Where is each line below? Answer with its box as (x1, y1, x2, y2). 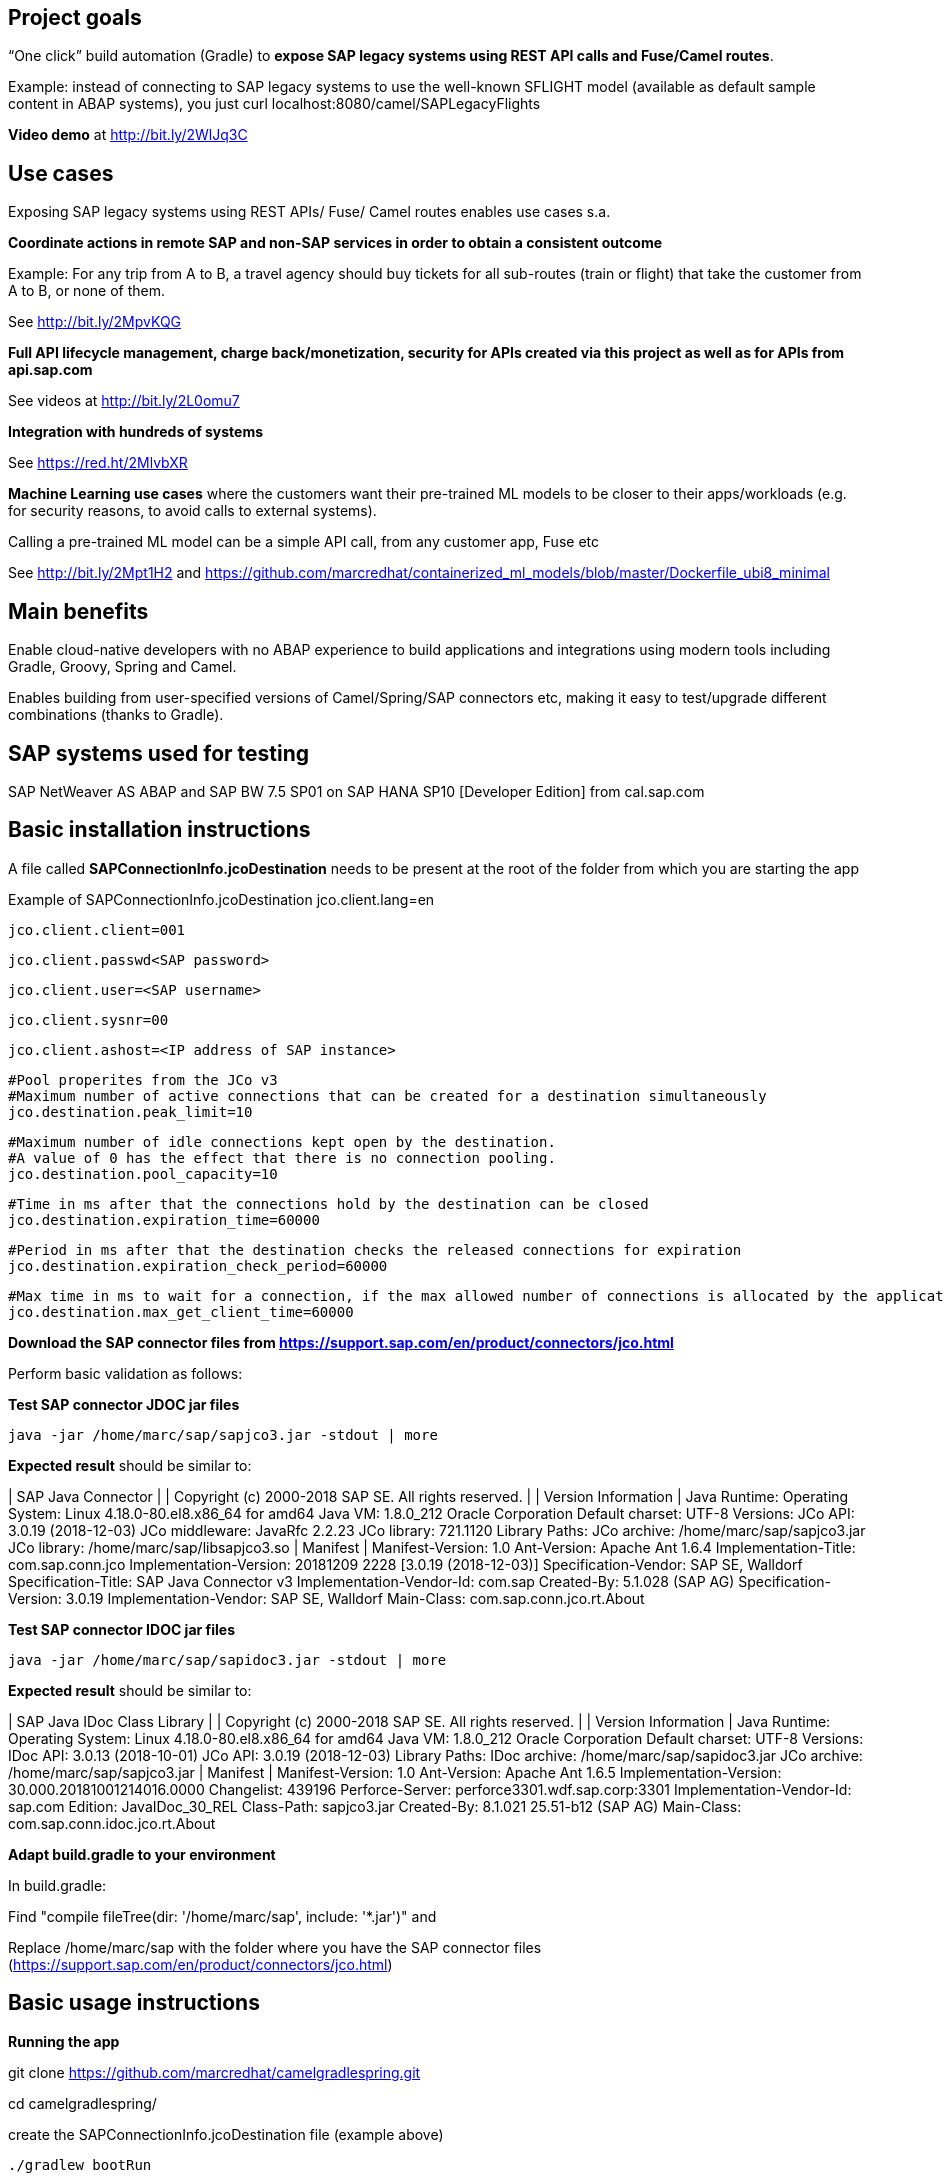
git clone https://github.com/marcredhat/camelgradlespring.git (8, 2063, 421, 2081)
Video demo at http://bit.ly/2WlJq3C (8, 126, 248, 144)
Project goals (8, 5, 142, 30)
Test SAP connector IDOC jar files (8, 1620, 235, 1638)
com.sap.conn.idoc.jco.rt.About (8, 1814, 216, 1832)
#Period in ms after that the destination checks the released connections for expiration (8, 1241, 742, 1258)
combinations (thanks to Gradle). (8, 706, 224, 724)
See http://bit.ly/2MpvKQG (8, 313, 182, 331)
